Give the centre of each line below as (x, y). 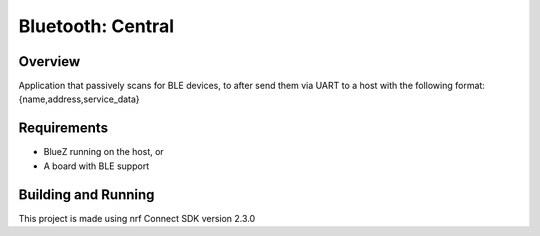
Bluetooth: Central (96, 26)
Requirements (63, 128)
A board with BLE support (96, 166)
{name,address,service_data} (79, 99)
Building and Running (86, 194)
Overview (49, 61)
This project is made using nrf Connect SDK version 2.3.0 (137, 218)
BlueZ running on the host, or (103, 152)
